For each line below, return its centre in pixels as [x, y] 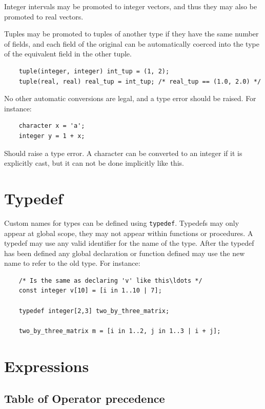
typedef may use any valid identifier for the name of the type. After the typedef [129, 243]
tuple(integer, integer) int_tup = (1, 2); [94, 71]
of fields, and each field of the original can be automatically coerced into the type [132, 43]
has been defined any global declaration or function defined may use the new [125, 253]
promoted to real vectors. [44, 16]
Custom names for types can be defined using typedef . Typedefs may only [122, 222]
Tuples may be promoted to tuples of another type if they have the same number [131, 34]
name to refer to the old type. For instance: [72, 263]
